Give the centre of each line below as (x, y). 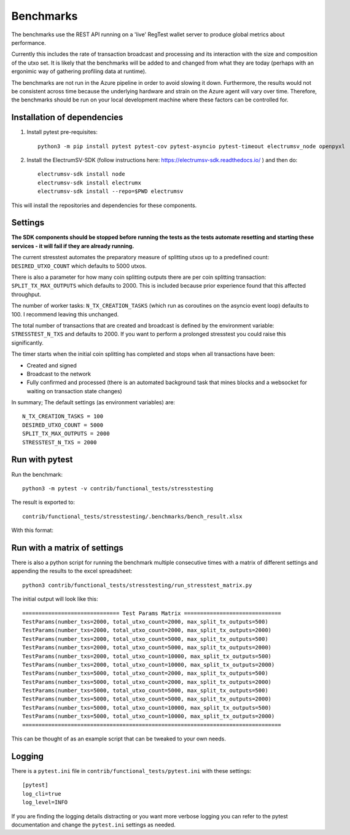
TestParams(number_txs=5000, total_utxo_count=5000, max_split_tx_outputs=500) (145, 691)
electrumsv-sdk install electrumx (89, 182)
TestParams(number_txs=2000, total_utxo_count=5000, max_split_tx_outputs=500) (145, 639)
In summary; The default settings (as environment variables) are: (93, 402)
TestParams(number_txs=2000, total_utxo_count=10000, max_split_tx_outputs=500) (147, 656)
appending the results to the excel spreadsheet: (72, 571)
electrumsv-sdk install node (81, 174)
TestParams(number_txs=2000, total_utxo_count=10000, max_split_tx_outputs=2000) (149, 664)
